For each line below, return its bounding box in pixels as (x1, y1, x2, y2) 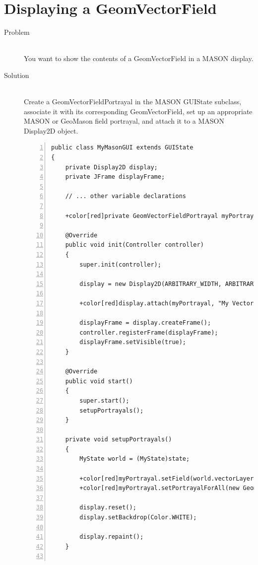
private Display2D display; (65, 163, 158, 171)
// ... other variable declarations (65, 193, 187, 200)
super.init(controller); (79, 261, 161, 268)
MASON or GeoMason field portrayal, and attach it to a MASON (24, 116, 224, 126)
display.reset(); (79, 504, 136, 511)
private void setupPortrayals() (65, 436, 172, 443)
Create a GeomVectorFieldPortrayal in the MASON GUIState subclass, (24, 96, 242, 107)
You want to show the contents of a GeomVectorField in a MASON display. (24, 53, 254, 64)
